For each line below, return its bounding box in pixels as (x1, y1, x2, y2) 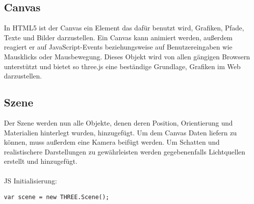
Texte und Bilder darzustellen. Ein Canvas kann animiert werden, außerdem (4, 32, 233, 42)
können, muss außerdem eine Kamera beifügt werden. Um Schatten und (4, 137, 220, 147)
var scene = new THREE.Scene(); (4, 194, 109, 201)
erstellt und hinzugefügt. (4, 156, 77, 166)
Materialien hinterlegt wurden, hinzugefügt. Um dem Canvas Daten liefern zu (4, 127, 237, 137)
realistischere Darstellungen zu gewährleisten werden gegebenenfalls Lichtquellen (4, 146, 246, 156)
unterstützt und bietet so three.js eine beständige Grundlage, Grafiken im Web (4, 61, 241, 71)
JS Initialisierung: (4, 175, 57, 185)
